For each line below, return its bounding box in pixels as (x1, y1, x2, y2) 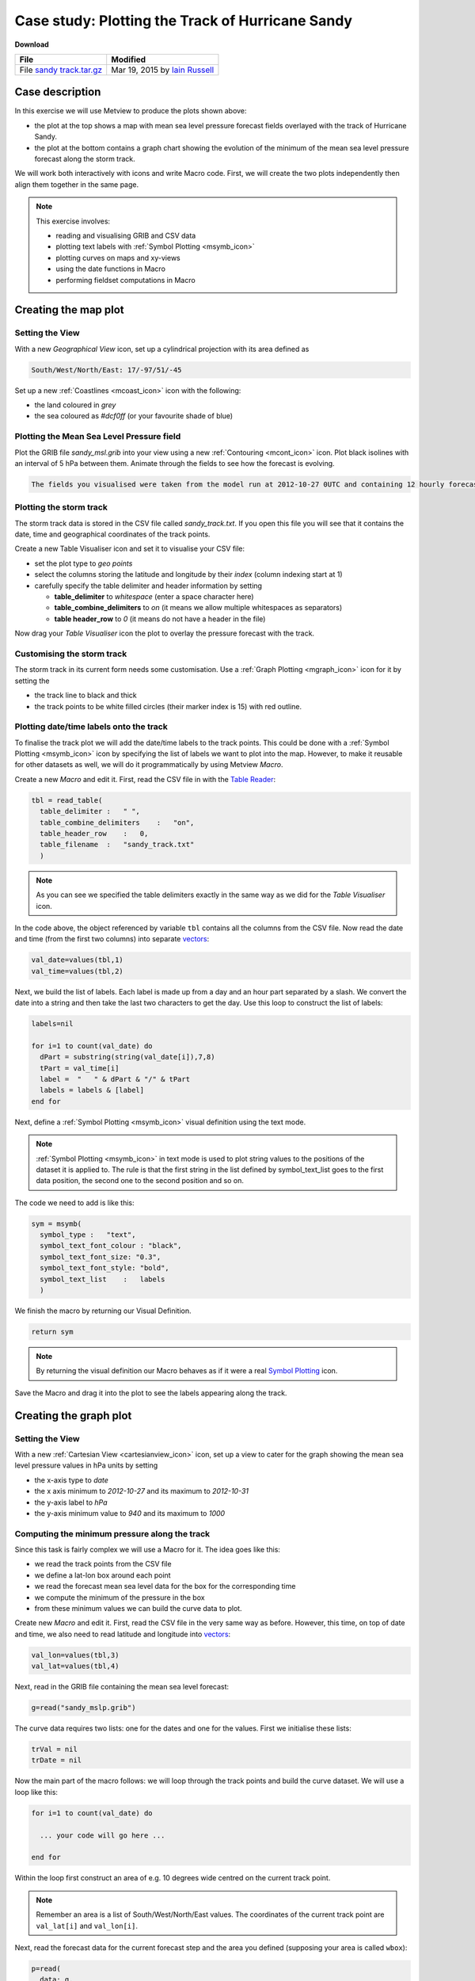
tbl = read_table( (31, 796, 103, 804)
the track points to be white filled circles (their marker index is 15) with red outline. (34, 701, 302, 711)
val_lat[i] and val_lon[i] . (36, 1921, 139, 1930)
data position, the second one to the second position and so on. (36, 1176, 245, 1185)
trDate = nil (31, 1756, 82, 1765)
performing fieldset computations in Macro (55, 275, 196, 284)
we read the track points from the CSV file (34, 1559, 172, 1569)
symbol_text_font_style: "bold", (40, 1264, 169, 1273)
